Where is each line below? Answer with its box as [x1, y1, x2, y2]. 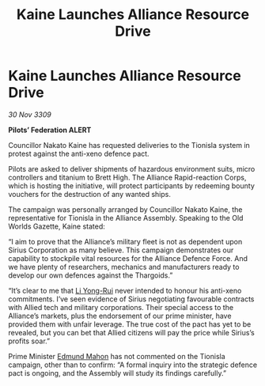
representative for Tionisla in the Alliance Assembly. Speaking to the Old [8, 213, 244, 222]
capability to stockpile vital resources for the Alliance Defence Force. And [8, 253, 248, 263]
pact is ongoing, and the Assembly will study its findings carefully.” [8, 368, 227, 377]
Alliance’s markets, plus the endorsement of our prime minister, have [8, 311, 232, 320]
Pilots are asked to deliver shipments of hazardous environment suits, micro [8, 164, 256, 173]
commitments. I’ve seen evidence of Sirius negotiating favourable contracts [8, 294, 255, 304]
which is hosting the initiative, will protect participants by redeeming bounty [8, 180, 256, 191]
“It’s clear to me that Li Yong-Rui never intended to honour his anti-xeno [8, 286, 242, 295]
